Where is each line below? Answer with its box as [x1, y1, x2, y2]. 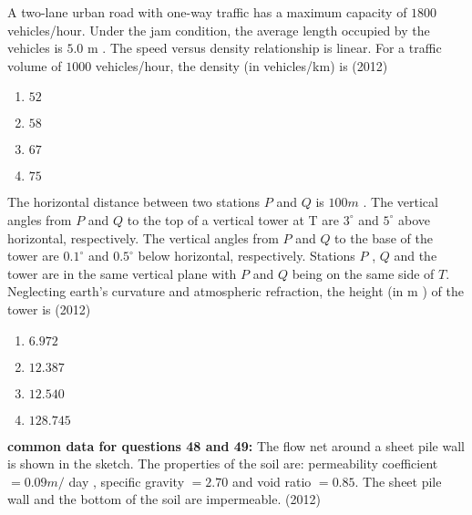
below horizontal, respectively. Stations [138, 246, 355, 265]
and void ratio [231, 471, 312, 490]
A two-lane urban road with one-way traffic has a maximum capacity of [7, 3, 407, 21]
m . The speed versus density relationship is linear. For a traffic [87, 38, 442, 57]
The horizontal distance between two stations [7, 192, 261, 211]
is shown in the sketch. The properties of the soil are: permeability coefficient [7, 454, 438, 473]
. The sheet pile [354, 471, 442, 490]
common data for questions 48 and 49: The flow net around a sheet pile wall [7, 436, 465, 455]
